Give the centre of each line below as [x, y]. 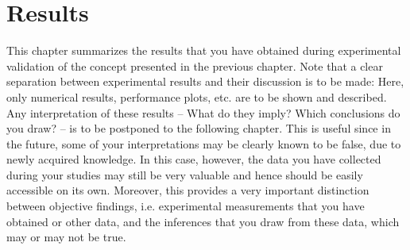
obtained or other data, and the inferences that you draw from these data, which [203, 221]
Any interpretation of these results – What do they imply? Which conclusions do [203, 112]
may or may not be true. [66, 237]
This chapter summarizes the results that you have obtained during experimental [204, 50]
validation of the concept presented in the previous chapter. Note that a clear [195, 65]
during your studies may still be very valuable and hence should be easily [185, 174]
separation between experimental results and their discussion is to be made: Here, [205, 81]
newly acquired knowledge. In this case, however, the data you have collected [194, 159]
